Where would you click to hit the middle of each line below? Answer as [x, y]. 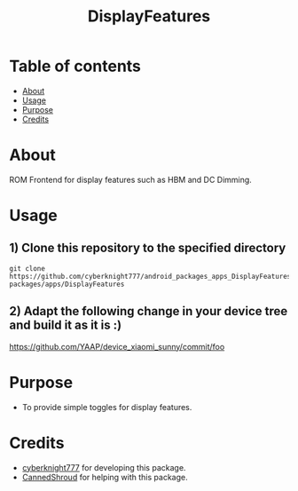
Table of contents [75, 66]
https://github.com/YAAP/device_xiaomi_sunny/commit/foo [117, 346]
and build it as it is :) [66, 325]
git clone [27, 268]
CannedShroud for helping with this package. [105, 477]
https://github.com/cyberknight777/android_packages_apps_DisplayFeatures [150, 276]
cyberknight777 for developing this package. [104, 467]
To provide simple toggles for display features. [107, 407]
